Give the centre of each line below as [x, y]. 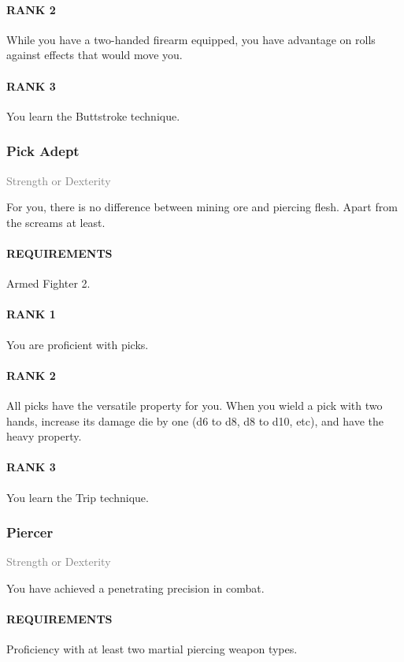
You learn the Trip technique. [78, 497]
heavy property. [44, 436]
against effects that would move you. [95, 55]
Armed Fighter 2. [48, 283]
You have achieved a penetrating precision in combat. [135, 588]
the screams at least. [56, 222]
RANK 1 [31, 314]
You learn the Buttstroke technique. [93, 115]
